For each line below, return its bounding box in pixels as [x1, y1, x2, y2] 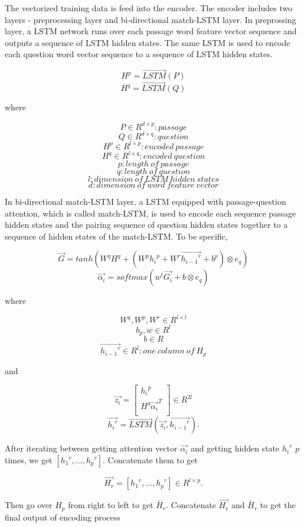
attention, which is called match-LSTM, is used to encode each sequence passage [5, 207, 296, 219]
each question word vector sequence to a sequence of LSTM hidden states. [5, 48, 273, 60]
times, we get [5, 454, 53, 466]
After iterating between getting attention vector [5, 442, 178, 454]
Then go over [5, 499, 53, 511]
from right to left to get [68, 499, 153, 511]
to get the [260, 499, 296, 511]
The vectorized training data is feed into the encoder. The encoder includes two [5, 2, 293, 14]
